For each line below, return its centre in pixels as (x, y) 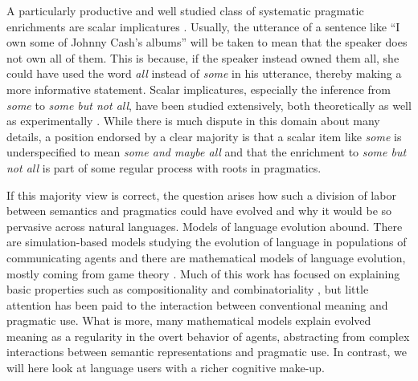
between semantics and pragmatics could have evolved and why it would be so (199, 211)
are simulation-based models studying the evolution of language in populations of (207, 242)
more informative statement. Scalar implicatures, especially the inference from (199, 89)
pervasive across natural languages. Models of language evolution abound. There (205, 226)
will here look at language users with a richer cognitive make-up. (166, 368)
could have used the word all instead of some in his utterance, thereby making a (204, 73)
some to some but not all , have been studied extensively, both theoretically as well (209, 105)
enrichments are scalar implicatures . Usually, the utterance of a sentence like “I (203, 26)
